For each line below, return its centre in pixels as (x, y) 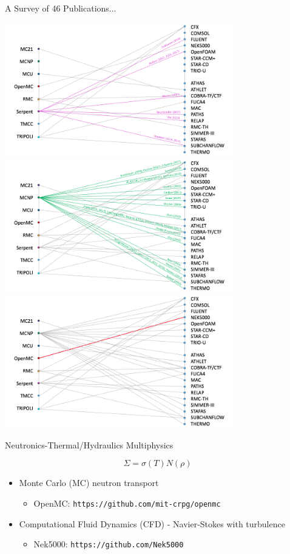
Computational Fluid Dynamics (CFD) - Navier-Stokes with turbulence (152, 523)
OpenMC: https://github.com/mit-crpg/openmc (127, 503)
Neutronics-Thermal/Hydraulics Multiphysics (89, 444)
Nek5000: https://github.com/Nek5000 (109, 544)
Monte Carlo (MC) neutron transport (89, 483)
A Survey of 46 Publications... (61, 8)
